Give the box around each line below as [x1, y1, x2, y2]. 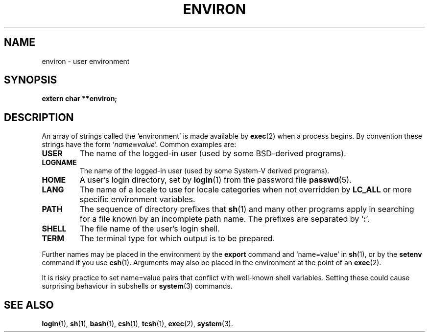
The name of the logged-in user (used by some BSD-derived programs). [79, 148, 346, 159]
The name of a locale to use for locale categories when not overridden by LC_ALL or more [79, 185, 412, 195]
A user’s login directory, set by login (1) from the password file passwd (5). [79, 175, 352, 185]
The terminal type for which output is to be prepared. [79, 233, 275, 244]
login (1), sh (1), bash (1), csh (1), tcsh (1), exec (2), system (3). [42, 319, 233, 328]
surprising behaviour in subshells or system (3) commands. [42, 282, 233, 291]
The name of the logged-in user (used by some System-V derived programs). [79, 167, 330, 175]
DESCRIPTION [4, 111, 74, 124]
